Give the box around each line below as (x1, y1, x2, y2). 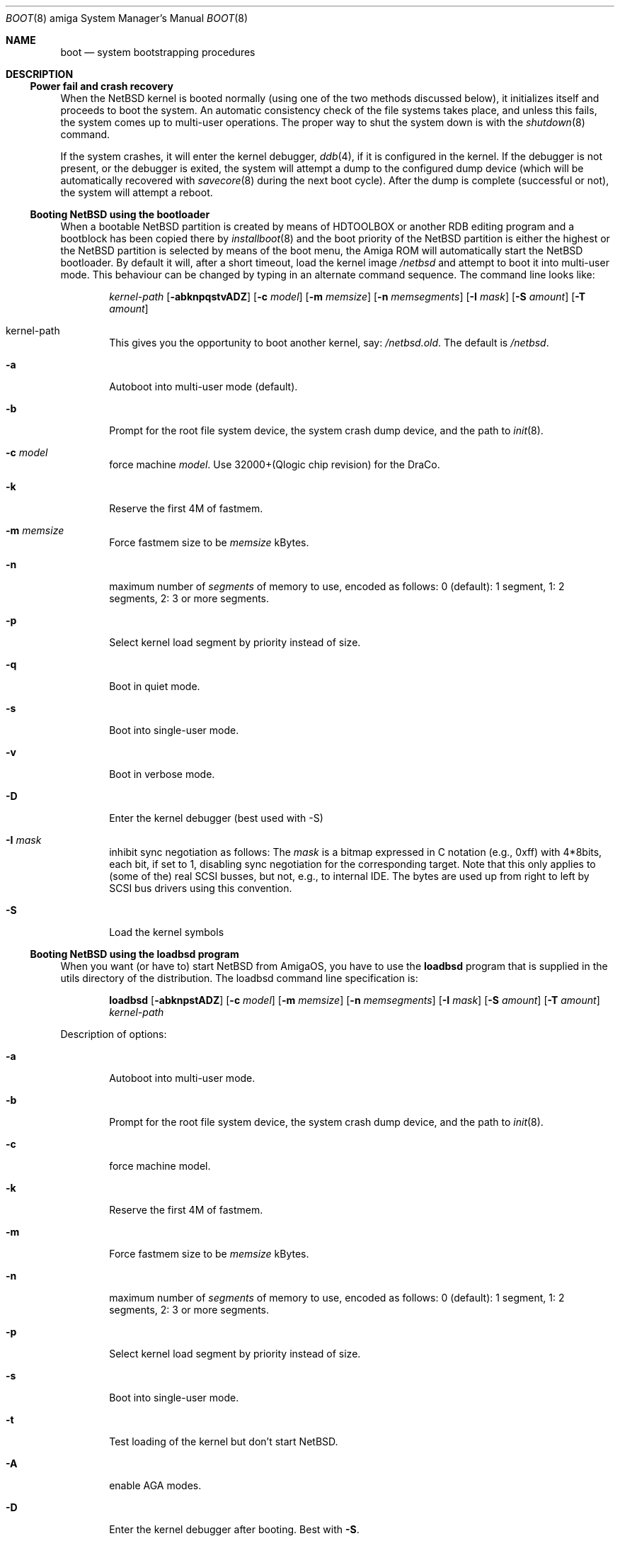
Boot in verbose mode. (109, 768, 215, 780)
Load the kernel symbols (109, 926, 224, 938)
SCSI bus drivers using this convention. (109, 882, 292, 894)
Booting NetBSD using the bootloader (30, 208, 210, 220)
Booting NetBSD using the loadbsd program (30, 948, 239, 960)
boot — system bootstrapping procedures (60, 46, 256, 58)
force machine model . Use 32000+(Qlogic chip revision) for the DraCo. (109, 458, 440, 470)
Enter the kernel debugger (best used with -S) (109, 812, 323, 824)
